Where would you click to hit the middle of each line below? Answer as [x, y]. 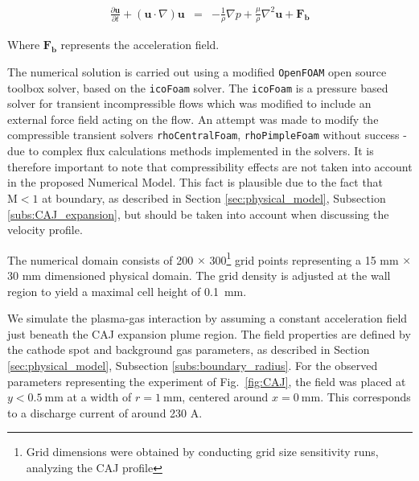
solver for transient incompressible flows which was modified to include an [189, 103]
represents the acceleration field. [140, 45]
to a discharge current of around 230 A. [105, 412]
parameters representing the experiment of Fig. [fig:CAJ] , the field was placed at [207, 381]
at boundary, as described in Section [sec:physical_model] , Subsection [214, 197]
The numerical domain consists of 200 [101, 259]
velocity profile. [45, 230]
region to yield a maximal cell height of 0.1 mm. [127, 291]
